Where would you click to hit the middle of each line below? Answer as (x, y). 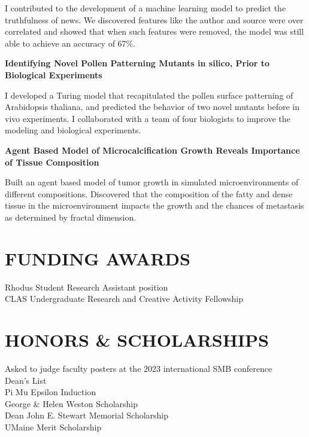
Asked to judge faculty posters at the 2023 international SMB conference (139, 368)
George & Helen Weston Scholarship (71, 403)
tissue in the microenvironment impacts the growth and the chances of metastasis (154, 205)
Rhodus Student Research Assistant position (87, 287)
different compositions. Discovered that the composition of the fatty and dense (149, 193)
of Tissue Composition (52, 162)
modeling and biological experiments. (73, 130)
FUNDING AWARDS (98, 258)
